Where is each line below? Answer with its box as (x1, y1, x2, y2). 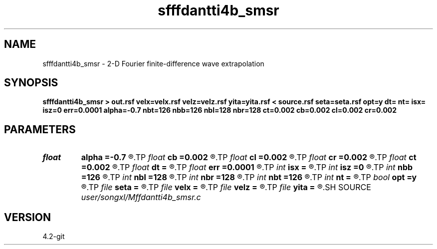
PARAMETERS (4, 123, 76, 136)
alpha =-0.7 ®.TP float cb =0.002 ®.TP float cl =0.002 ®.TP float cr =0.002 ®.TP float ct (81, 152, 417, 163)
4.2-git (42, 232, 65, 241)
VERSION (4, 211, 51, 224)
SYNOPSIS (4, 76, 58, 89)
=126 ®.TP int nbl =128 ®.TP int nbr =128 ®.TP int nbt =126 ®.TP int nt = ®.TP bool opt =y (81, 172, 417, 183)
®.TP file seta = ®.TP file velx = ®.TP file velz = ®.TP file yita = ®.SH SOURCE (81, 182, 371, 193)
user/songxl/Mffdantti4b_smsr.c (81, 192, 201, 203)
